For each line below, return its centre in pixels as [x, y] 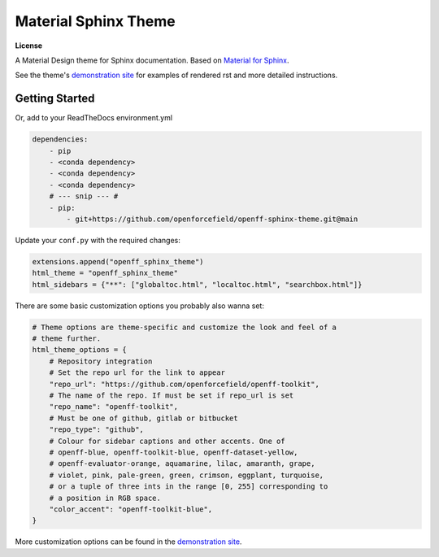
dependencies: [60, 139]
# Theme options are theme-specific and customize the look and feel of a [185, 327]
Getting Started [55, 99]
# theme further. [67, 339]
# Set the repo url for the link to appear [137, 373]
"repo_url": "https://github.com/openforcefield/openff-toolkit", [185, 384]
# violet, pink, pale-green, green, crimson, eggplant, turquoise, [187, 475]
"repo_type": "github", [96, 430]
